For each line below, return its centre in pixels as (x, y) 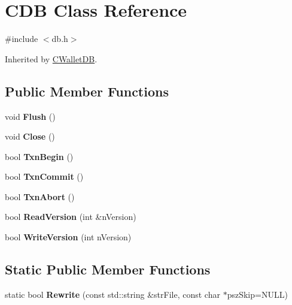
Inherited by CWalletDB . (51, 58)
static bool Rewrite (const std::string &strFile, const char (112, 294)
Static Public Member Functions (108, 269)
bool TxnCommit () (44, 176)
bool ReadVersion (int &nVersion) (71, 217)
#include (22, 39)
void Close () (30, 136)
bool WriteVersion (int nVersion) (68, 237)
